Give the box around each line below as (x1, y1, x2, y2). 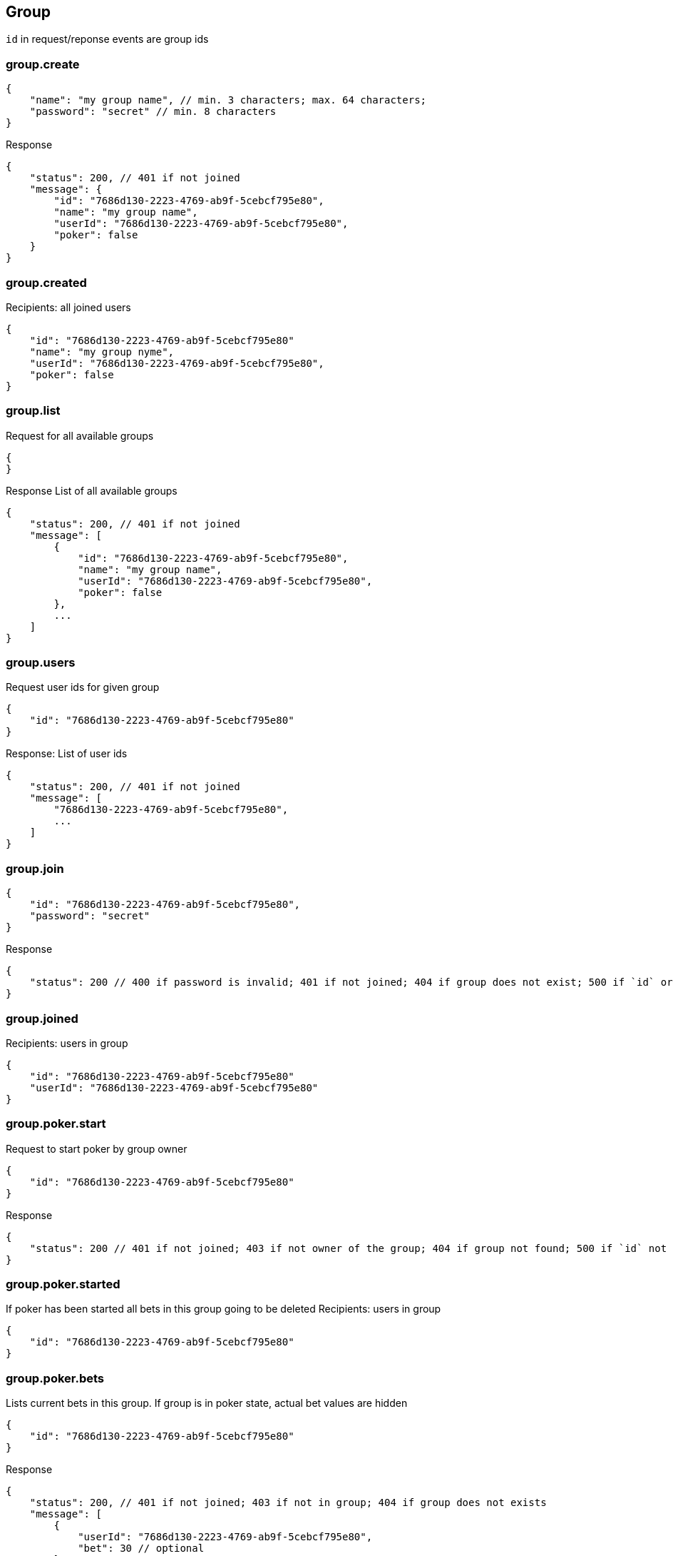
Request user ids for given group (6, 681, 160, 694)
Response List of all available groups (6, 484, 178, 497)
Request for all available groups (6, 429, 154, 442)
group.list (6, 403, 61, 418)
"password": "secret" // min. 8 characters (29, 106, 277, 118)
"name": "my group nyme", (29, 345, 175, 358)
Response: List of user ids (6, 747, 128, 760)
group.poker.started (6, 1277, 120, 1292)
